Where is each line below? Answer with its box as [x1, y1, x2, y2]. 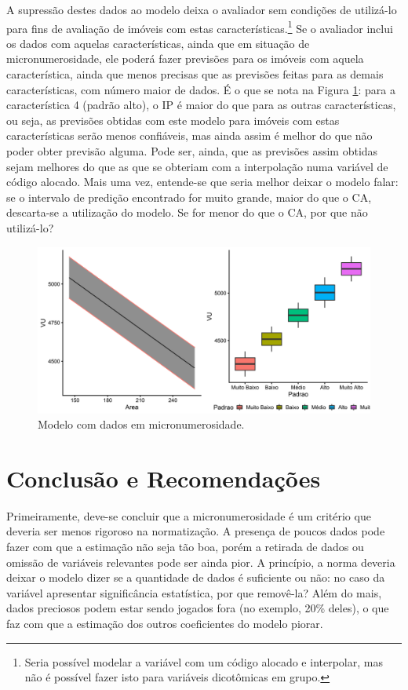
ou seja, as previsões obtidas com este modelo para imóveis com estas [6, 111, 340, 128]
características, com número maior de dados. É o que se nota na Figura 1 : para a [6, 81, 395, 97]
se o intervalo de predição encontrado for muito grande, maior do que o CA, [6, 188, 372, 205]
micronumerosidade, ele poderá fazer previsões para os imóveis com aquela [6, 50, 364, 67]
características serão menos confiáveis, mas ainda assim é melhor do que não [6, 127, 373, 144]
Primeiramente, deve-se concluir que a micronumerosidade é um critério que [6, 507, 371, 524]
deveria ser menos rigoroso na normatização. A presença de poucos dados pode [6, 523, 385, 539]
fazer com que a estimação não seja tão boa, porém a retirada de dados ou [6, 538, 364, 555]
